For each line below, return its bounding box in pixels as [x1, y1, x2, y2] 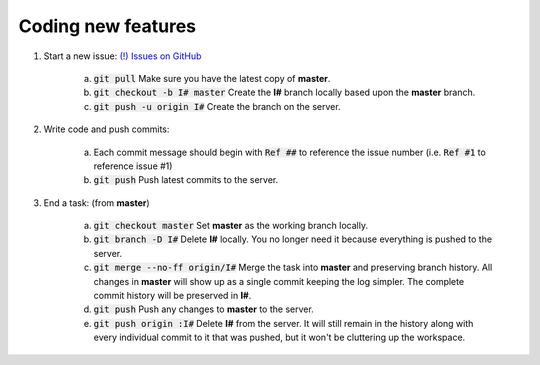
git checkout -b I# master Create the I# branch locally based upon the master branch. [93, 86, 476, 99]
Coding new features [18, 15, 197, 37]
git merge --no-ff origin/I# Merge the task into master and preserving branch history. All [93, 261, 493, 274]
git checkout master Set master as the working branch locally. [93, 220, 369, 232]
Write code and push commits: [43, 123, 170, 135]
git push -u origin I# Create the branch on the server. [93, 100, 341, 112]
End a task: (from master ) [43, 196, 150, 209]
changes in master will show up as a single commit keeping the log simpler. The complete [93, 275, 465, 287]
